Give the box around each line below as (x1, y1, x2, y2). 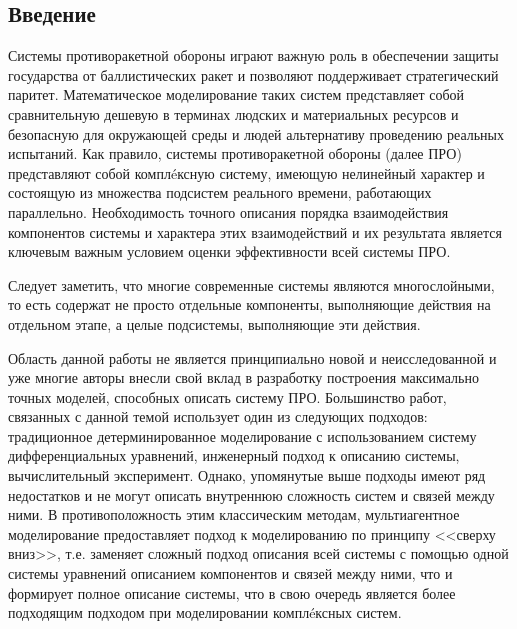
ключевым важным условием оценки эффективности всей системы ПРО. (8, 241, 451, 262)
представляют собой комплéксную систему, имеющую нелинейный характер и (8, 162, 485, 183)
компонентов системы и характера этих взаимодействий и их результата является (8, 221, 502, 242)
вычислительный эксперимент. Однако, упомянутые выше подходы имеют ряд (8, 465, 486, 486)
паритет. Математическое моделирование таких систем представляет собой (8, 84, 465, 105)
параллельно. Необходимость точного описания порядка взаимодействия (8, 201, 449, 222)
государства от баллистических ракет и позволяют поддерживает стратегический (8, 64, 499, 85)
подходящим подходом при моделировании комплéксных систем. (8, 602, 402, 623)
